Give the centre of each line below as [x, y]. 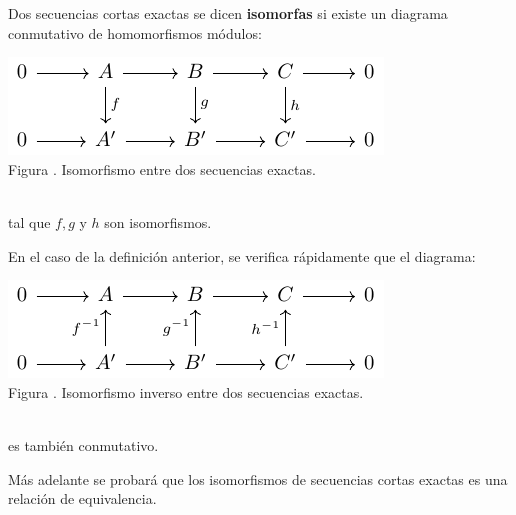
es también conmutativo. [83, 444]
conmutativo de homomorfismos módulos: [135, 32]
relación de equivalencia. [82, 498]
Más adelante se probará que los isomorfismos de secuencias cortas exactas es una [258, 478]
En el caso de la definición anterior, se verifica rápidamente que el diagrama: [242, 255]
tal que [29, 221]
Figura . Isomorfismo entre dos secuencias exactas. [162, 168]
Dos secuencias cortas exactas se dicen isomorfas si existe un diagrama [228, 13]
